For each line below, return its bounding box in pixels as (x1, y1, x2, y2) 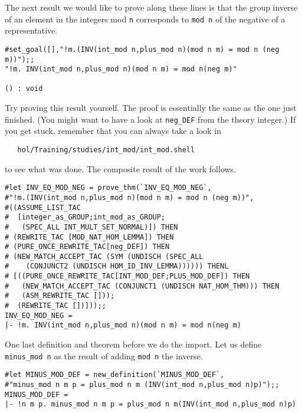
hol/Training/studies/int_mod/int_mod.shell (17, 145, 195, 154)
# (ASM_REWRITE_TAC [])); (5, 291, 115, 300)
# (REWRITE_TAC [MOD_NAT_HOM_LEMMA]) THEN (5, 232, 174, 241)
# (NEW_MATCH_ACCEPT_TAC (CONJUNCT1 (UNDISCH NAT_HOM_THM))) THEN (5, 281, 280, 290)
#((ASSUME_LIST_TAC (5, 203, 81, 212)
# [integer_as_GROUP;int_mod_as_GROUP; (5, 213, 166, 222)
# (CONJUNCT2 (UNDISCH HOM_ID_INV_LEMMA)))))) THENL (5, 262, 229, 271)
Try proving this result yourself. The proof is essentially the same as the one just (5, 101, 297, 114)
